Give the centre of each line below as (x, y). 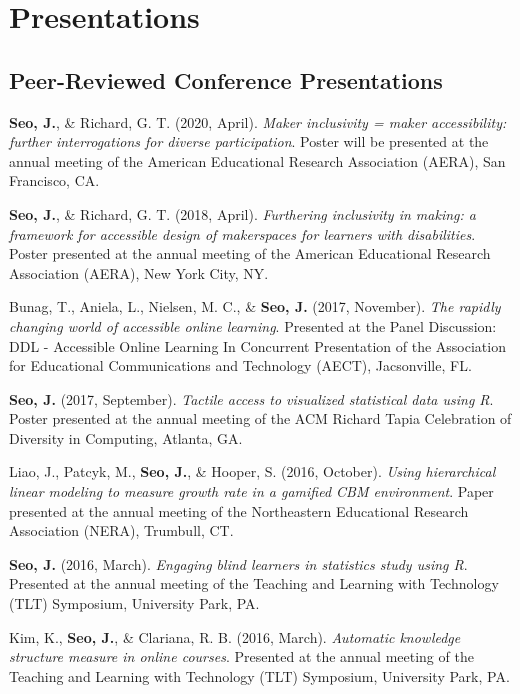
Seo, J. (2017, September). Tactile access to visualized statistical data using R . (251, 398)
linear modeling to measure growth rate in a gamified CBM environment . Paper (251, 491)
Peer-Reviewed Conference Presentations (226, 79)
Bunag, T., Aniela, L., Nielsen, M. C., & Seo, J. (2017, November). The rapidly (255, 306)
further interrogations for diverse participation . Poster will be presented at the (249, 141)
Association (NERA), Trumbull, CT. (121, 530)
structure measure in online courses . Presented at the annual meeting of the (241, 656)
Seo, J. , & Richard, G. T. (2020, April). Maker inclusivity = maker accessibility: (258, 121)
